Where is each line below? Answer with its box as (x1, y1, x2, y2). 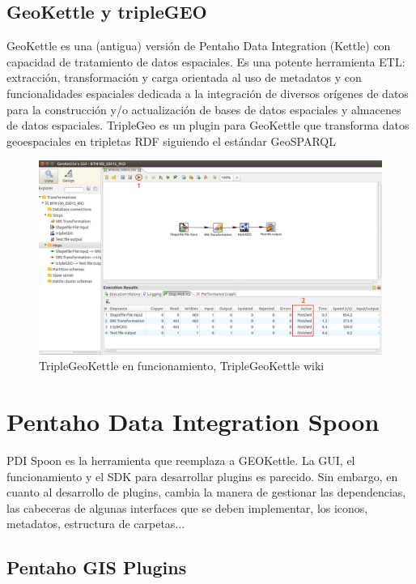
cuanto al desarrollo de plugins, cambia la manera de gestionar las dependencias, (6, 484, 406, 501)
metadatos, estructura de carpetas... (6, 515, 185, 532)
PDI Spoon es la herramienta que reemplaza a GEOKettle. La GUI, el (6, 452, 355, 468)
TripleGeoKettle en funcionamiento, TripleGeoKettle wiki (39, 357, 325, 374)
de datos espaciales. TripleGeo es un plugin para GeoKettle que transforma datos (6, 117, 410, 134)
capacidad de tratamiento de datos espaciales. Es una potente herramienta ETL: (6, 53, 405, 70)
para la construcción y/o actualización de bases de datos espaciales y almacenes (6, 100, 401, 117)
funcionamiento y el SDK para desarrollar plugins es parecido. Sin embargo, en (6, 467, 398, 484)
